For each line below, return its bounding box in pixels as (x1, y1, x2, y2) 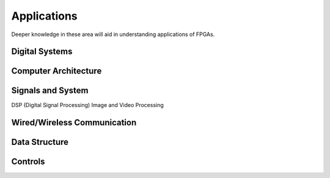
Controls (11, 157, 45, 167)
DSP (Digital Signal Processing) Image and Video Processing (11, 102, 164, 109)
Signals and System (11, 86, 89, 96)
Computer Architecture (11, 66, 102, 76)
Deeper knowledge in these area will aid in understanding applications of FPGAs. (11, 31, 215, 38)
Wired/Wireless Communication (11, 117, 137, 128)
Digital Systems (11, 46, 73, 57)
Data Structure (11, 137, 69, 147)
